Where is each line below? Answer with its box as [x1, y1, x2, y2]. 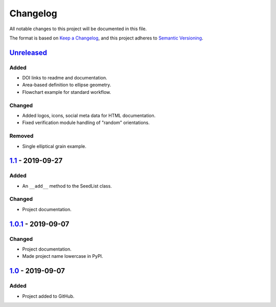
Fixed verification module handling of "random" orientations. [22, 119, 150, 126]
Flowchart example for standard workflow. [22, 89, 111, 95]
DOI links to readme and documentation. [22, 75, 107, 81]
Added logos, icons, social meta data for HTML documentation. [22, 113, 156, 119]
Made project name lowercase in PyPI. [22, 253, 103, 259]
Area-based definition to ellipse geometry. [22, 82, 111, 88]
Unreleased [9, 48, 48, 57]
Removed [9, 132, 34, 139]
